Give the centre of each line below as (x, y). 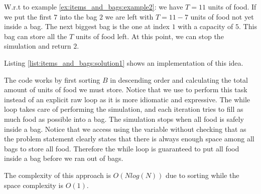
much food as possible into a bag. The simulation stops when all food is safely (124, 119)
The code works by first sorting (52, 79)
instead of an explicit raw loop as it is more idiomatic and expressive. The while (127, 99)
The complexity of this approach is (57, 175)
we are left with (129, 16)
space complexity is (34, 185)
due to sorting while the (203, 175)
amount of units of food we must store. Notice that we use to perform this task (126, 89)
